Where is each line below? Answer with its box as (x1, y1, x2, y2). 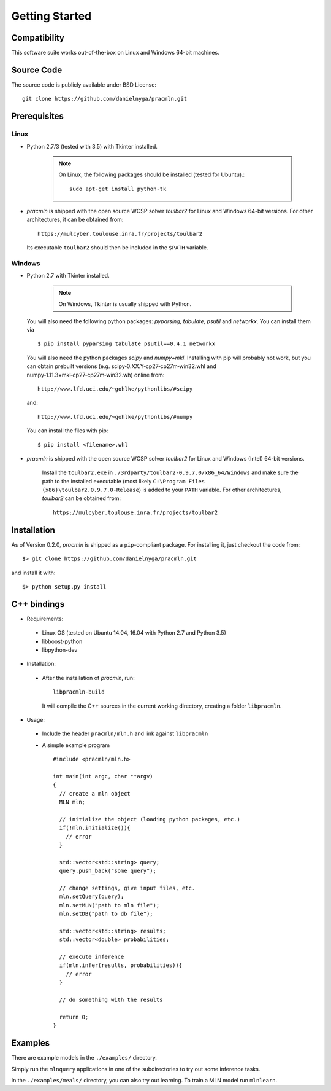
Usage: (26, 716, 45, 723)
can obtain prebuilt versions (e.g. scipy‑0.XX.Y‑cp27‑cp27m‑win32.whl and (26, 362, 217, 370)
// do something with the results (59, 996, 163, 1004)
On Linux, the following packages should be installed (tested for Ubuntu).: (58, 171, 245, 178)
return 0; (59, 1014, 89, 1020)
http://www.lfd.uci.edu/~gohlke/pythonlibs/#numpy (37, 413, 193, 420)
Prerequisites (11, 111, 64, 122)
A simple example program (42, 741, 110, 749)
